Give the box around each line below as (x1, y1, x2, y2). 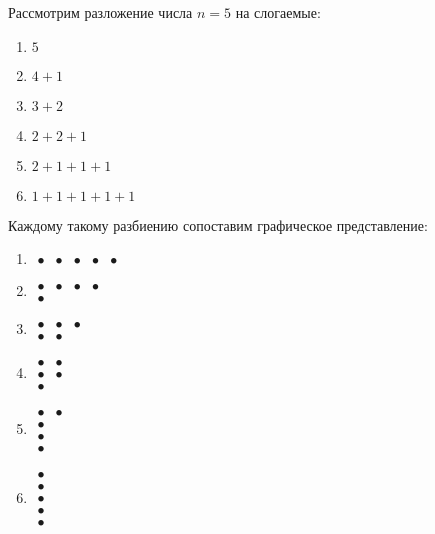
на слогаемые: (235, 2, 321, 22)
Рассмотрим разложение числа (8, 2, 193, 22)
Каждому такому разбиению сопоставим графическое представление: (8, 214, 428, 235)
